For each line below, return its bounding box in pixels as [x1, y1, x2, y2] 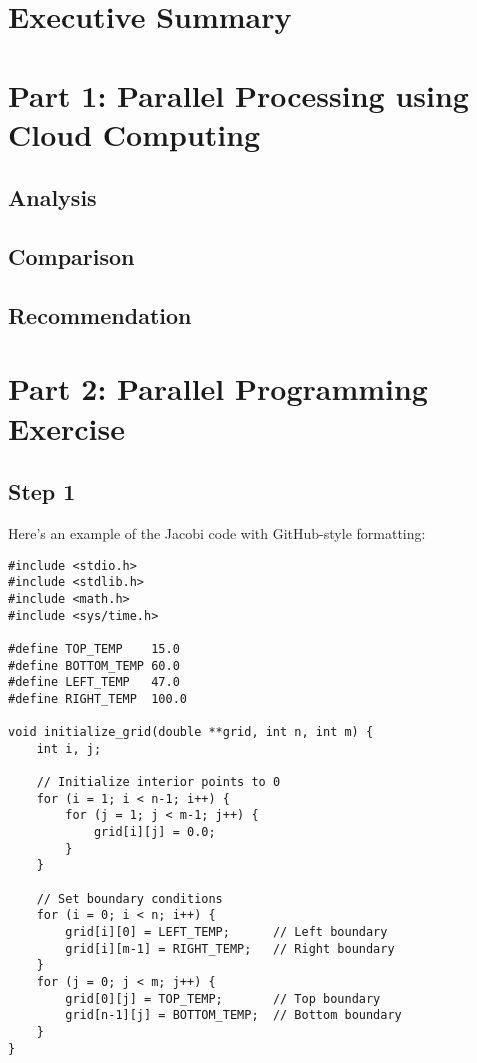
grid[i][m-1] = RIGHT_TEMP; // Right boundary [65, 941, 395, 956]
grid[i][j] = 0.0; [93, 825, 216, 840]
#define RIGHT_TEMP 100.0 [8, 691, 187, 706]
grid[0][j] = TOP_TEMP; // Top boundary [65, 991, 381, 1006]
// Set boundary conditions [36, 891, 223, 906]
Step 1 [8, 476, 76, 507]
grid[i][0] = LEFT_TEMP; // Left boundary [65, 925, 388, 940]
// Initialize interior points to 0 [36, 775, 281, 790]
